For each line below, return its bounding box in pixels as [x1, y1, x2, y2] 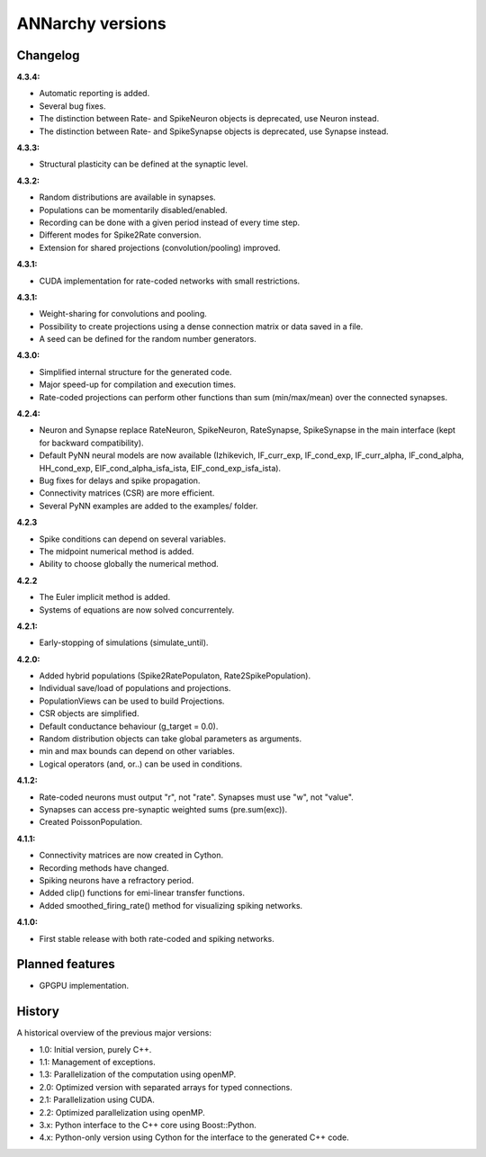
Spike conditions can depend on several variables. [39, 534, 227, 544]
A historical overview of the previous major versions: [16, 1027, 211, 1038]
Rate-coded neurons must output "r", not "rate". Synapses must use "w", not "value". [39, 792, 355, 803]
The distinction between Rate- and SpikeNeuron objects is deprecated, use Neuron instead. [39, 113, 380, 124]
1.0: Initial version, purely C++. [39, 1044, 152, 1054]
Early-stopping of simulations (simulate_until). [39, 637, 209, 648]
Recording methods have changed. [39, 862, 170, 873]
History [16, 1004, 60, 1019]
